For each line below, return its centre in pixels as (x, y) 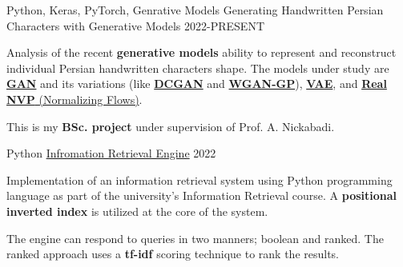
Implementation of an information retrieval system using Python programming (199, 179)
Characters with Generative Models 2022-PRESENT (136, 25)
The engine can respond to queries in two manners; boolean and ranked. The (195, 238)
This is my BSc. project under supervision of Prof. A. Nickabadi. (171, 126)
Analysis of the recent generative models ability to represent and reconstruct (201, 52)
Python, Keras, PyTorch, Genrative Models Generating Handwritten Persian (195, 10)
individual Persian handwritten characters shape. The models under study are (198, 68)
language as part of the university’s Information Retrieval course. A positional (202, 195)
